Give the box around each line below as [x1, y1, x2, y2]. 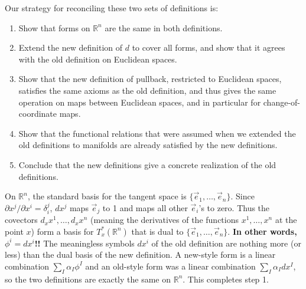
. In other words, [227, 225, 297, 237]
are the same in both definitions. [105, 21, 223, 34]
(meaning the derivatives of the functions [90, 214, 239, 226]
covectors [5, 214, 38, 226]
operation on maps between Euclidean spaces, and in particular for [18, 96, 261, 108]
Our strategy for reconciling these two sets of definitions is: [5, 2, 219, 14]
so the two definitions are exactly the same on [5, 272, 171, 285]
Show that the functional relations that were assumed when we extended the [18, 127, 296, 139]
